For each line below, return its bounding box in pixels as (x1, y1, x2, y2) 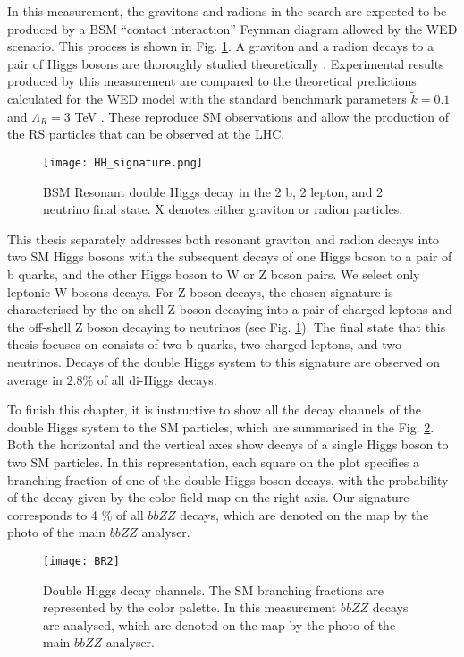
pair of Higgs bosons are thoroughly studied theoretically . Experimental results (7, 54, 444, 73)
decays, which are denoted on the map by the (180, 505, 429, 524)
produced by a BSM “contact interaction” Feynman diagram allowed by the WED (7, 19, 458, 38)
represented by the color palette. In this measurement (43, 598, 337, 617)
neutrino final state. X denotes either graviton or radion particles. (43, 200, 403, 218)
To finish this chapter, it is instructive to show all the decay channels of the (7, 400, 421, 419)
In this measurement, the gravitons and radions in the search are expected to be (7, 2, 447, 20)
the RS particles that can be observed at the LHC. (7, 124, 285, 143)
